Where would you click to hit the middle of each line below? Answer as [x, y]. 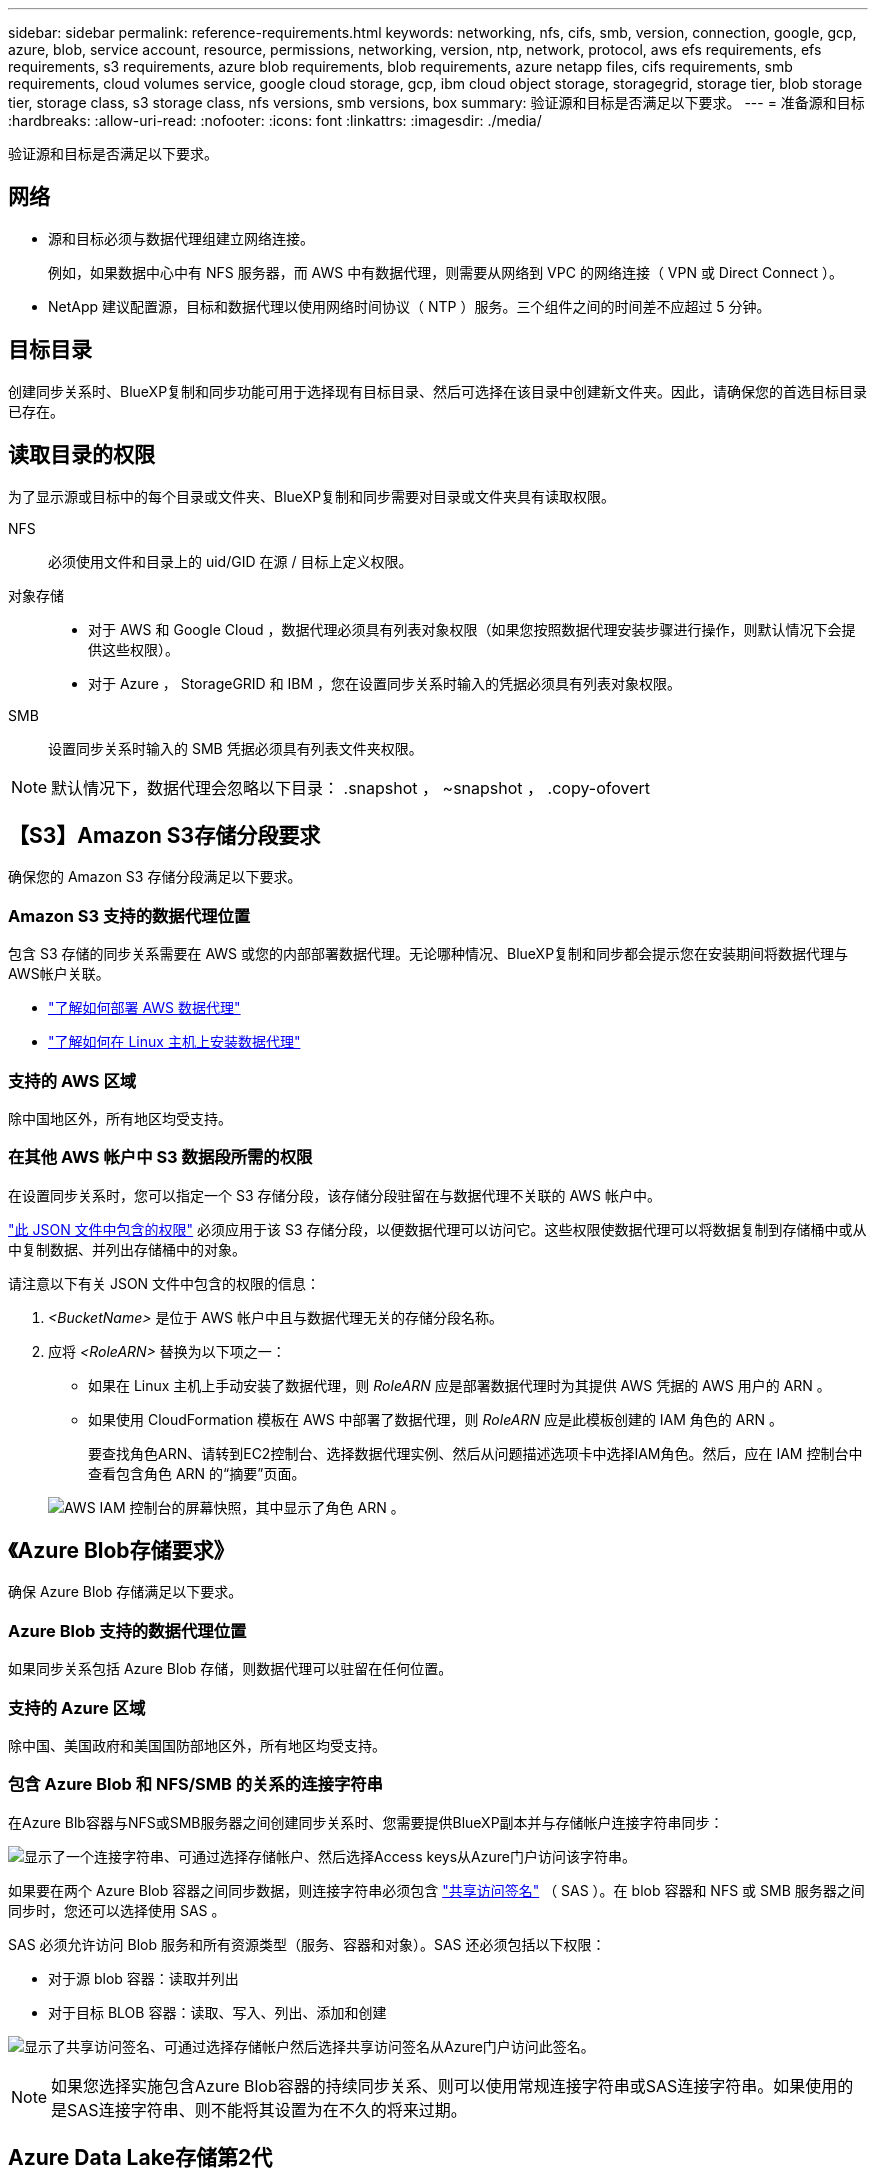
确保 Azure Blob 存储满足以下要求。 [125, 1592]
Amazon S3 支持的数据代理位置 [129, 915]
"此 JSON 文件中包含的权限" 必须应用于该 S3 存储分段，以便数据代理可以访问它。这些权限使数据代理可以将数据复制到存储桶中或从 [437, 1229]
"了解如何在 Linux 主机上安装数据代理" [174, 1042]
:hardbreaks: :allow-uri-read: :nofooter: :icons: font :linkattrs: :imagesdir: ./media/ [275, 120]
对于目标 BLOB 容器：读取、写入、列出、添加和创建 [217, 2012]
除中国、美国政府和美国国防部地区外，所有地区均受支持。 [197, 1745]
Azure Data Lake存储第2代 [140, 2158]
